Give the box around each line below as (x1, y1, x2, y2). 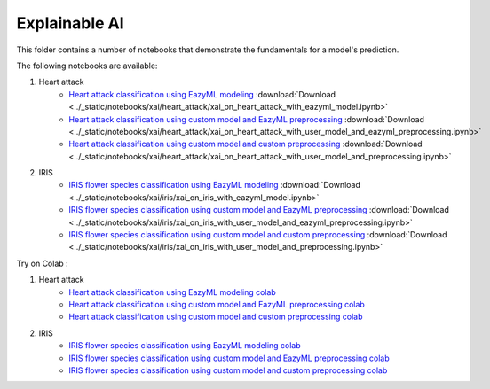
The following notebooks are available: (16, 60, 158, 71)
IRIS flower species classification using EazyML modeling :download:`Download (68, 180, 361, 191)
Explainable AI (16, 13, 124, 33)
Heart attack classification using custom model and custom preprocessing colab (68, 311, 363, 323)
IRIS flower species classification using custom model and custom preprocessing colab (68, 364, 388, 376)
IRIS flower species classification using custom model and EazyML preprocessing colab (68, 353, 390, 363)
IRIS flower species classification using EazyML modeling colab (68, 340, 301, 351)
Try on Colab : (16, 258, 68, 268)
